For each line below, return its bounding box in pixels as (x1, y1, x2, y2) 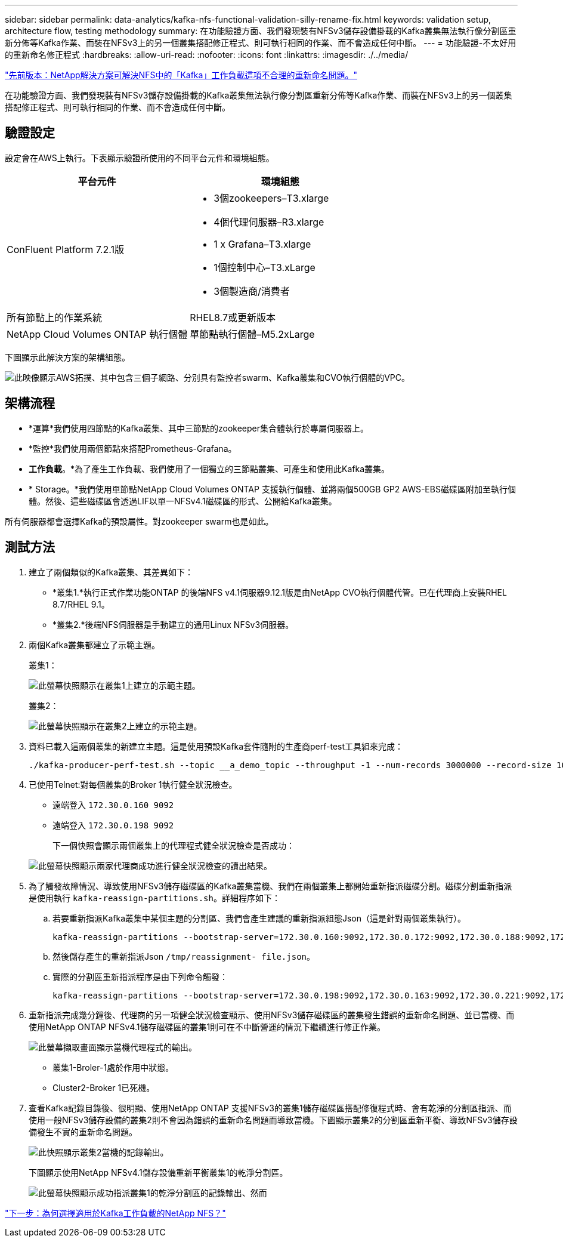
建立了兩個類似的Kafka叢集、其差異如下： (29, 566, 193, 577)
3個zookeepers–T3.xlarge (214, 192, 329, 204)
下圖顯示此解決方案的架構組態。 (5, 352, 130, 362)
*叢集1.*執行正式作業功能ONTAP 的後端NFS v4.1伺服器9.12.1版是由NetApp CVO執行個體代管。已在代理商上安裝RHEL (52, 587, 507, 597)
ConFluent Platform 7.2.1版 (7, 243, 124, 255)
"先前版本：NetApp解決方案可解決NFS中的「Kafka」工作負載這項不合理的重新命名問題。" (5, 70, 357, 80)
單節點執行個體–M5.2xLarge (190, 328, 315, 340)
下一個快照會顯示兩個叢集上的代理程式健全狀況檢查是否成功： (52, 840, 295, 850)
